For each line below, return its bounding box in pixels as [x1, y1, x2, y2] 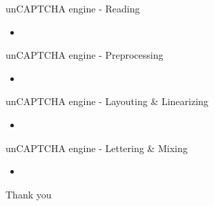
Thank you [6, 187, 52, 201]
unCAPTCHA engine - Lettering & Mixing [6, 140, 188, 155]
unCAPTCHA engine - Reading [6, 1, 140, 15]
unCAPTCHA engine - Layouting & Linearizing [6, 94, 208, 109]
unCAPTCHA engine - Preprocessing [6, 48, 164, 62]
